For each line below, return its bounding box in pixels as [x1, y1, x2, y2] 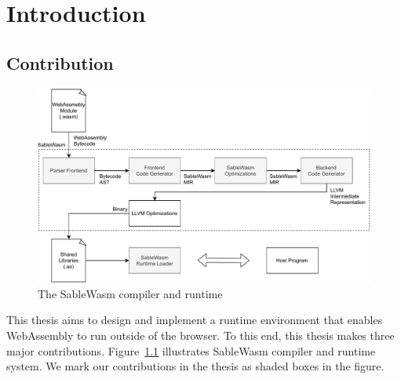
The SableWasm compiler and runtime [38, 285, 223, 301]
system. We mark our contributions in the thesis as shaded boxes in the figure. [6, 358, 385, 374]
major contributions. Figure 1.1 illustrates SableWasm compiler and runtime [6, 342, 376, 359]
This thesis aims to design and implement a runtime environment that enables [6, 312, 383, 328]
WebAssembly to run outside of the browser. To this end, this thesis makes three [6, 326, 395, 343]
